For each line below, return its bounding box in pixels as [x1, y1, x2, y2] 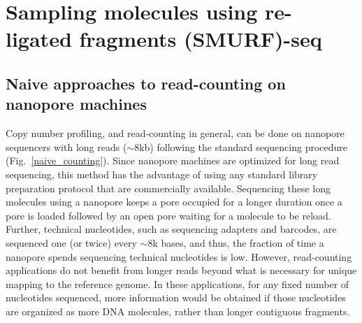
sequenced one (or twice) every [6, 235, 137, 250]
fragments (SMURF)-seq [79, 24, 322, 53]
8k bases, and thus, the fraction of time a [147, 235, 324, 250]
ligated [6, 24, 72, 53]
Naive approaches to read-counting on [6, 72, 286, 94]
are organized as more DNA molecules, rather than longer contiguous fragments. [6, 303, 350, 318]
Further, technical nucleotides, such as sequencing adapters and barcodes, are [6, 222, 337, 236]
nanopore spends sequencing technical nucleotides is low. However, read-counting [6, 249, 352, 264]
